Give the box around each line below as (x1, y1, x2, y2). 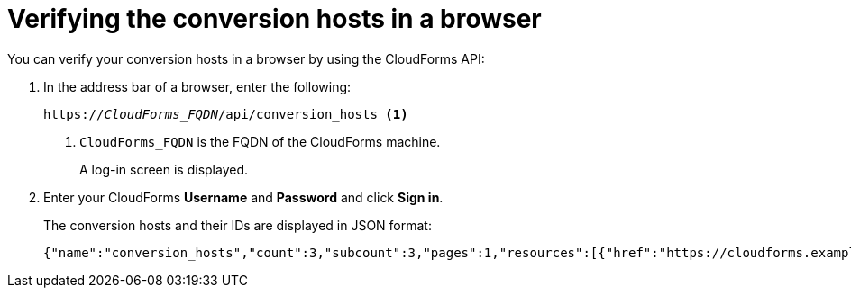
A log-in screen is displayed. (79, 161, 249, 177)
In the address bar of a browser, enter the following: (43, 78, 352, 94)
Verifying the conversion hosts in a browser (7, 4, 542, 34)
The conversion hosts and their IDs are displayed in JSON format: (43, 217, 432, 233)
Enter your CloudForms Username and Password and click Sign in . (43, 189, 444, 205)
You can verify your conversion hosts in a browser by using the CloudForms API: (7, 50, 485, 67)
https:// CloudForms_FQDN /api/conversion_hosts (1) (43, 106, 408, 121)
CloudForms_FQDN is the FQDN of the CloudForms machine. (79, 133, 441, 149)
